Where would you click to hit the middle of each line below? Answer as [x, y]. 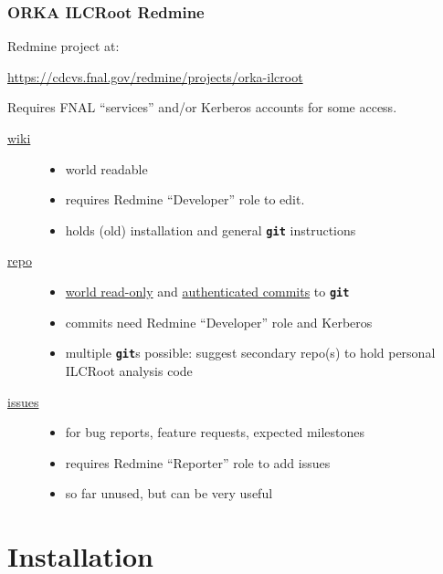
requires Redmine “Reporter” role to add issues [198, 462]
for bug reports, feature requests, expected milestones [215, 432]
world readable [106, 168]
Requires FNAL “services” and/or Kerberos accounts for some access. [202, 107]
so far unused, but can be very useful [169, 493]
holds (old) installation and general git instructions [211, 230]
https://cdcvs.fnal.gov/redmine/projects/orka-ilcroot [155, 76]
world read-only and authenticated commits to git [207, 292]
